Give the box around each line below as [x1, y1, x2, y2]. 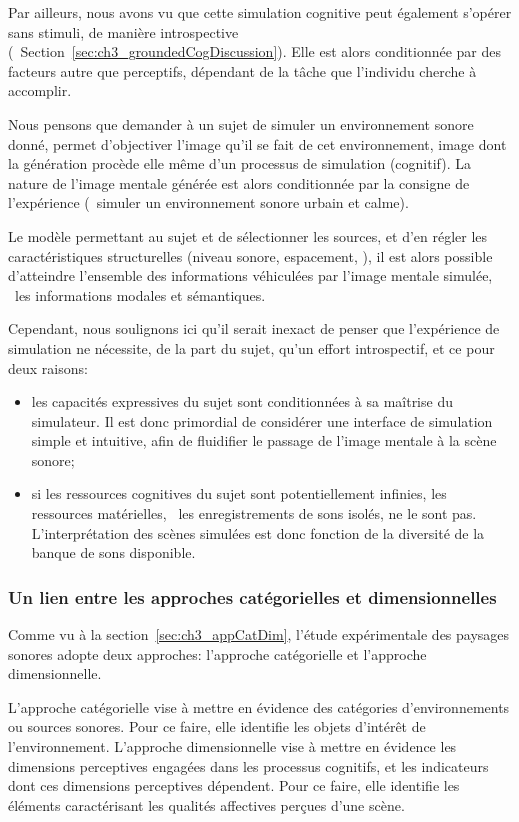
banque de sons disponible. [31, 542, 196, 563]
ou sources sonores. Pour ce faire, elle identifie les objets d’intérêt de [8, 716, 426, 737]
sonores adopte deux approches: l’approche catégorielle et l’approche [8, 643, 427, 664]
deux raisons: [8, 357, 88, 378]
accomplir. [8, 80, 72, 101]
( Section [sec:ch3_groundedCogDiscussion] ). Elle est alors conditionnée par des [8, 41, 502, 62]
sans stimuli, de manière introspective [8, 21, 239, 42]
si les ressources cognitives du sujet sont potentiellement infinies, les [31, 483, 447, 504]
